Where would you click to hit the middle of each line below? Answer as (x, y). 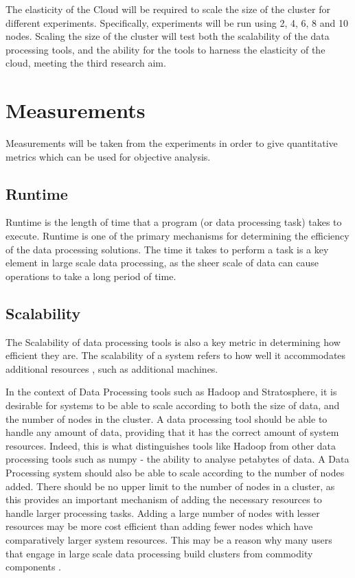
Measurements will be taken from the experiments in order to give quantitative (172, 143)
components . (33, 567)
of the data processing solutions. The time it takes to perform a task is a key (167, 249)
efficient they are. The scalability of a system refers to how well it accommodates (176, 355)
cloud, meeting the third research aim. (86, 63)
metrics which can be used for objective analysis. (108, 156)
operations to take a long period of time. (91, 276)
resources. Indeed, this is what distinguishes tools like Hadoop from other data (171, 445)
